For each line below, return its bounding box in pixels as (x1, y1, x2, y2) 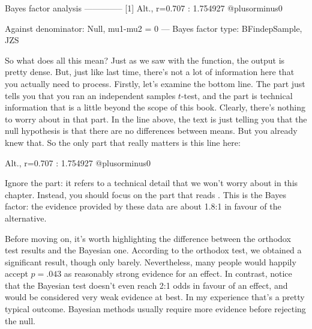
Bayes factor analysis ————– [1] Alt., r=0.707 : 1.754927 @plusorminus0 (5, 2, 283, 14)
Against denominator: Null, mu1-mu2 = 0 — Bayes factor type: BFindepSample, (5, 22, 302, 34)
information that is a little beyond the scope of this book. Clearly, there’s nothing (5, 101, 305, 113)
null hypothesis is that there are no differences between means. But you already (5, 124, 298, 137)
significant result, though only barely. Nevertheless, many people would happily (5, 255, 296, 268)
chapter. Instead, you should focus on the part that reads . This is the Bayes (5, 188, 287, 201)
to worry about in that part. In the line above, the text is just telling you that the (5, 112, 307, 125)
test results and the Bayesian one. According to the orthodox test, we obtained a (5, 244, 302, 256)
